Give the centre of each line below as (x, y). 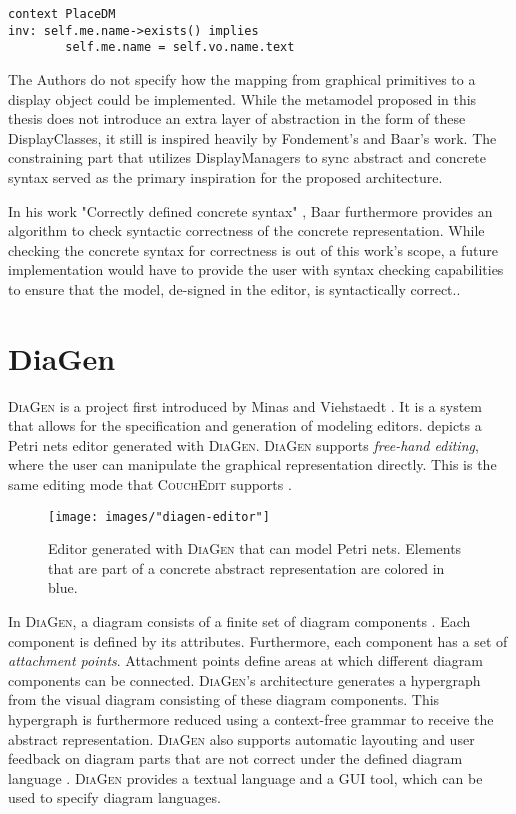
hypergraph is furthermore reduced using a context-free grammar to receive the (251, 719)
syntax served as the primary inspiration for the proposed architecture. (225, 176)
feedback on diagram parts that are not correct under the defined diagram (235, 758)
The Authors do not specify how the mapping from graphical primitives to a (242, 78)
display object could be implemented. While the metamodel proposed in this (242, 98)
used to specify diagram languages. (114, 797)
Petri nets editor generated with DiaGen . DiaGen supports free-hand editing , (243, 444)
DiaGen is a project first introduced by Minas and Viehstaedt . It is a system (245, 405)
